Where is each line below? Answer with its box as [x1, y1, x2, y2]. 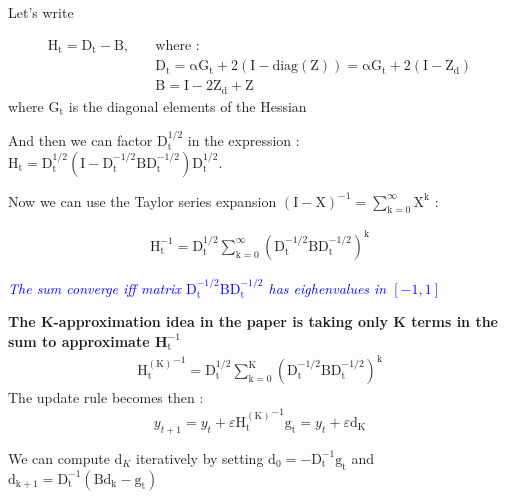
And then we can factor [8, 130, 153, 150]
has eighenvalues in [268, 277, 387, 298]
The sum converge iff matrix [8, 277, 181, 298]
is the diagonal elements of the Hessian [68, 95, 307, 116]
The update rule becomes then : [8, 387, 204, 408]
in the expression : [187, 130, 300, 150]
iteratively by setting [136, 447, 264, 468]
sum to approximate [8, 330, 150, 351]
